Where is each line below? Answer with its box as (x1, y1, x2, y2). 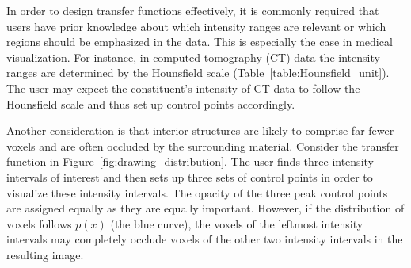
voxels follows (6, 215, 72, 232)
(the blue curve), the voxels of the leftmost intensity (110, 215, 363, 232)
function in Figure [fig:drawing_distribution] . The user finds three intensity (6, 153, 374, 170)
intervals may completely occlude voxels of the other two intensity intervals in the (6, 231, 403, 247)
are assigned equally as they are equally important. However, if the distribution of (6, 200, 405, 216)
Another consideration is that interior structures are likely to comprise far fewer (6, 122, 394, 139)
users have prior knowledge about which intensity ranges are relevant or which (6, 17, 386, 34)
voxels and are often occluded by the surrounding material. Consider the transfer (6, 137, 399, 154)
